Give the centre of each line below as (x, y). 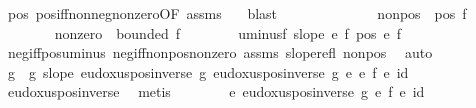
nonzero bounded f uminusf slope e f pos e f (228, 32)
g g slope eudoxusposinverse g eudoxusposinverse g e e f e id (208, 71)
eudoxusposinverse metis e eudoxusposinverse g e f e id (216, 91)
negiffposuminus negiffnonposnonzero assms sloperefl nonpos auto (220, 52)
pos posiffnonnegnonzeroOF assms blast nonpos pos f (237, 13)
